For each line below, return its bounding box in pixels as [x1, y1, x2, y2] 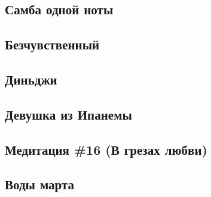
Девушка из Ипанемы [5, 105, 132, 123]
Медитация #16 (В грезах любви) [5, 140, 207, 158]
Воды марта [5, 175, 75, 193]
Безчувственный [5, 35, 100, 54]
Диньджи [5, 70, 57, 88]
